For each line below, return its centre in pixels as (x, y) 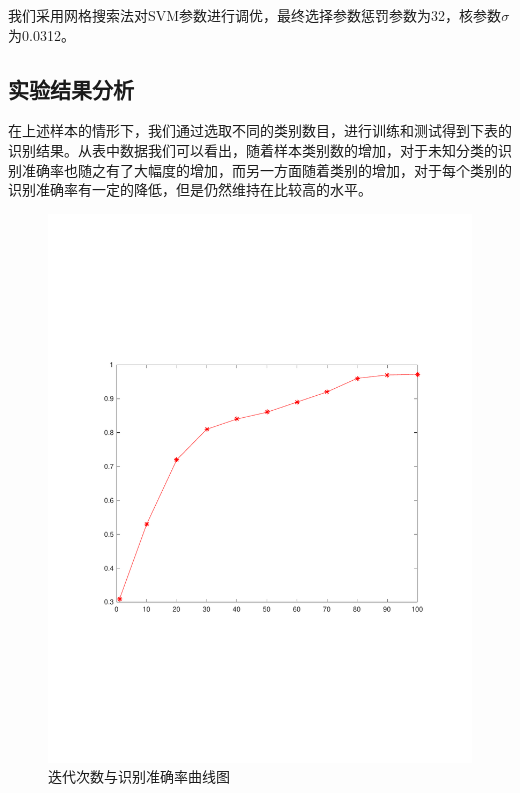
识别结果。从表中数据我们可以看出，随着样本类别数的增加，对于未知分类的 (253, 149)
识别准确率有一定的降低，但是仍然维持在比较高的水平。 (190, 189)
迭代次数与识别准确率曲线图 (139, 776)
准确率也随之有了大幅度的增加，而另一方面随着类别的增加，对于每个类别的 (266, 169)
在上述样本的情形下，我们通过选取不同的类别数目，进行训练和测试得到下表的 (260, 130)
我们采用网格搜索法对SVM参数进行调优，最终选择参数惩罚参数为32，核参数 (255, 15)
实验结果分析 (71, 88)
